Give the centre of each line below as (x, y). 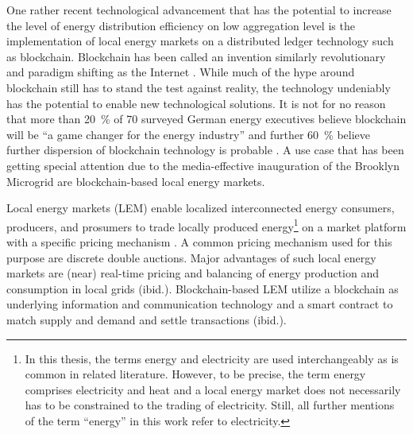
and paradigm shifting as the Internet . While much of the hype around (181, 72)
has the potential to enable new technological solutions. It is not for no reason (196, 103)
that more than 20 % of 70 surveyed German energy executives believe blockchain (206, 119)
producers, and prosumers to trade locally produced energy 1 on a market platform (206, 225)
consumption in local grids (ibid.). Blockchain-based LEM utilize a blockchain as (203, 288)
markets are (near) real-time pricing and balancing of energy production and (193, 273)
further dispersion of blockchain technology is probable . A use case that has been (205, 150)
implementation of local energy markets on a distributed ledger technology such (200, 41)
